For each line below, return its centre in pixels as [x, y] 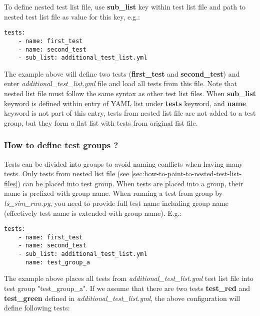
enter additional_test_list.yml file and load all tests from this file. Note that [120, 83]
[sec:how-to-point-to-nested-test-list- [186, 174]
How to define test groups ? [61, 145]
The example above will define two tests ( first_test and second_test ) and [122, 73]
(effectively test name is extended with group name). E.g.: [93, 213]
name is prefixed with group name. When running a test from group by [113, 193]
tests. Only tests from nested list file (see [67, 174]
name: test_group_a [57, 262]
